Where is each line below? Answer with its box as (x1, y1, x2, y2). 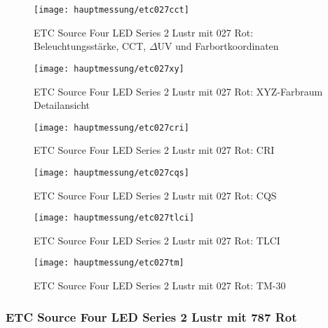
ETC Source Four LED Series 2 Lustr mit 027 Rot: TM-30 (34, 278, 286, 293)
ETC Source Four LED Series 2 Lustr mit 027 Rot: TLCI (34, 232, 280, 247)
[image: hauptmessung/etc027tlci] (34, 213, 195, 223)
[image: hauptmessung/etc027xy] (34, 63, 184, 74)
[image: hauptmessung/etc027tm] (34, 258, 184, 268)
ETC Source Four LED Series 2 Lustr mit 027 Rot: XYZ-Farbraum (34, 84, 323, 98)
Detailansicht (34, 98, 90, 112)
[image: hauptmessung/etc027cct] (34, 5, 189, 15)
